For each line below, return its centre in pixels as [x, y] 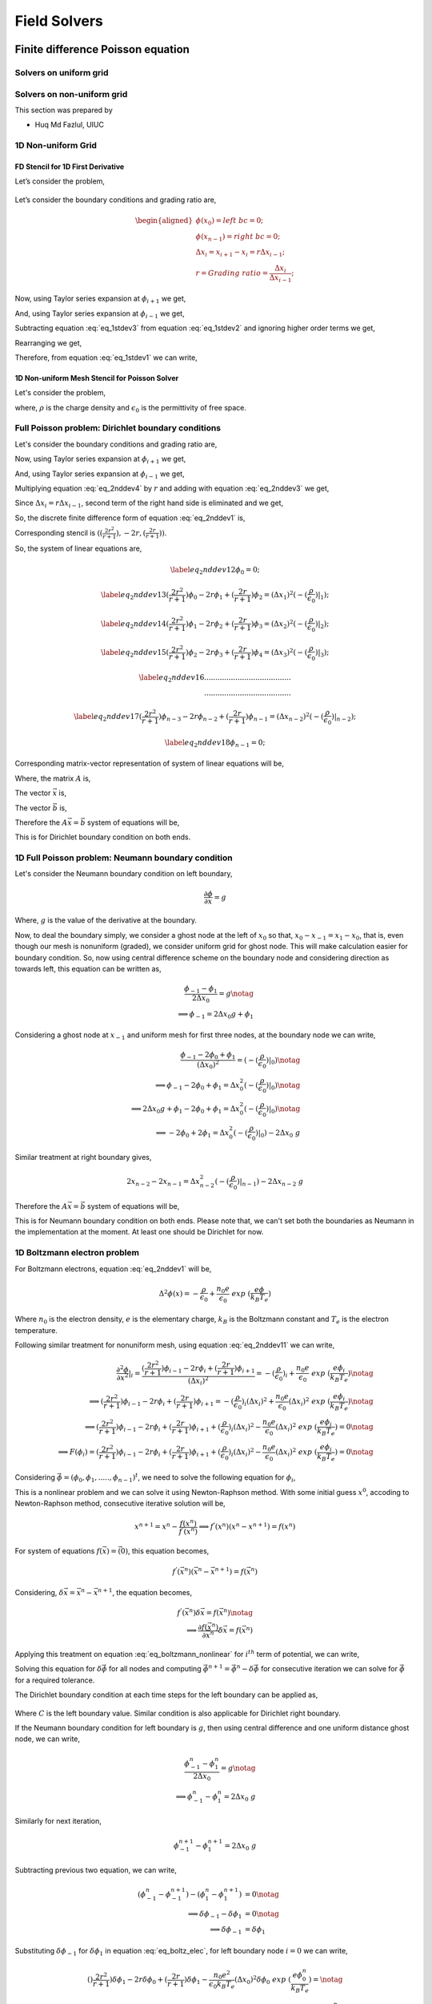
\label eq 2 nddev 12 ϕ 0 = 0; [215, 571]
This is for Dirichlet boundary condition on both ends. [103, 837]
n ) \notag [238, 1612]
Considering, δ [39, 1593]
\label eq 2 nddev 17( [108, 717]
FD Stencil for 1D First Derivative [70, 166]
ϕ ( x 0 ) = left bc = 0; [230, 221]
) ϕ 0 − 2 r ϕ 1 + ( [210, 596]
